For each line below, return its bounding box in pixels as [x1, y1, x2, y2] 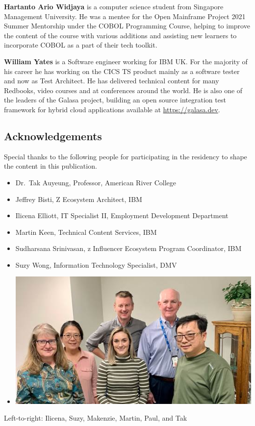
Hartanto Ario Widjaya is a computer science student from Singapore [4, 1, 224, 11]
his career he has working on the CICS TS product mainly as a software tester [4, 66, 240, 76]
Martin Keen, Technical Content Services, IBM [15, 226, 157, 237]
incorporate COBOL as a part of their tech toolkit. [4, 40, 157, 50]
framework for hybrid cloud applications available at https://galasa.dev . [4, 104, 220, 114]
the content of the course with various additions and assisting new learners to [4, 30, 237, 40]
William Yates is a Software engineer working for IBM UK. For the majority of [4, 56, 248, 66]
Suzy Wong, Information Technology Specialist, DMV [15, 259, 177, 270]
